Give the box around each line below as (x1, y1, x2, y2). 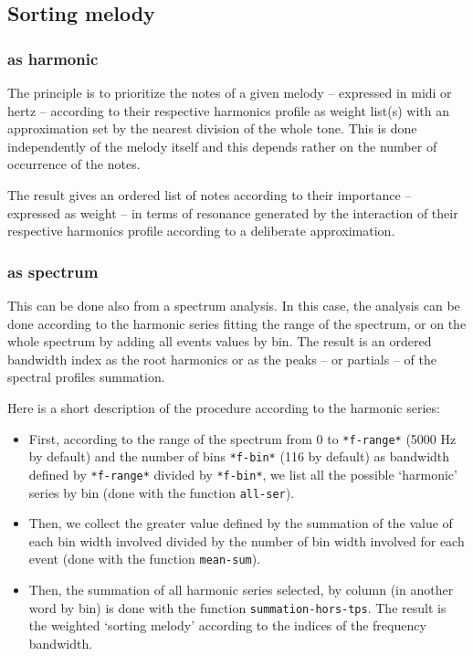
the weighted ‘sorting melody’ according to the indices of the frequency (28, 616, 426, 635)
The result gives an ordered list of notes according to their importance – (7, 185, 412, 204)
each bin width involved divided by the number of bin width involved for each (28, 531, 465, 550)
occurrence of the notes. (7, 154, 141, 174)
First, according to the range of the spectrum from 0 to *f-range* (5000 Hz (28, 429, 457, 448)
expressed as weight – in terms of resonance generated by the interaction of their (7, 203, 458, 222)
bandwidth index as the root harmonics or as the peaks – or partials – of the (7, 349, 436, 368)
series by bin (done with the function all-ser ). (28, 482, 295, 502)
